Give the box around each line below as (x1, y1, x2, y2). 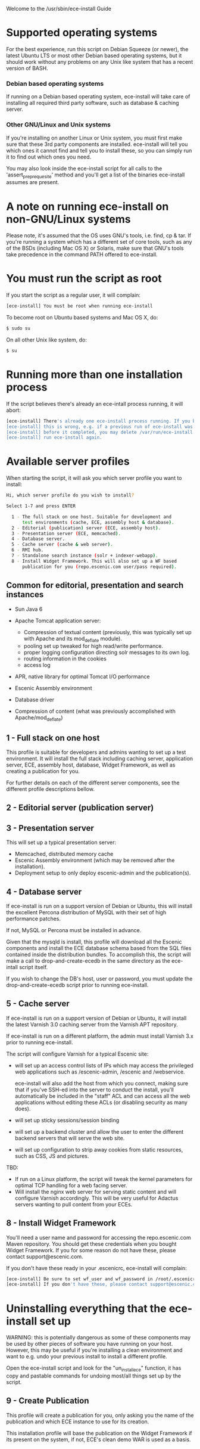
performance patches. (6, 915, 61, 922)
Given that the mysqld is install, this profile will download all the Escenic (6, 938, 182, 945)
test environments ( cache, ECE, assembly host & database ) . (21, 519, 174, 525)
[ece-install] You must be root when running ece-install (6, 303, 153, 309)
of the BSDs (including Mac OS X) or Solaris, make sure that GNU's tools (6, 244, 184, 252)
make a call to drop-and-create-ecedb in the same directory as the (6, 957, 171, 964)
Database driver (14, 696, 55, 703)
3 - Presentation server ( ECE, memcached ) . (11, 530, 121, 536)
